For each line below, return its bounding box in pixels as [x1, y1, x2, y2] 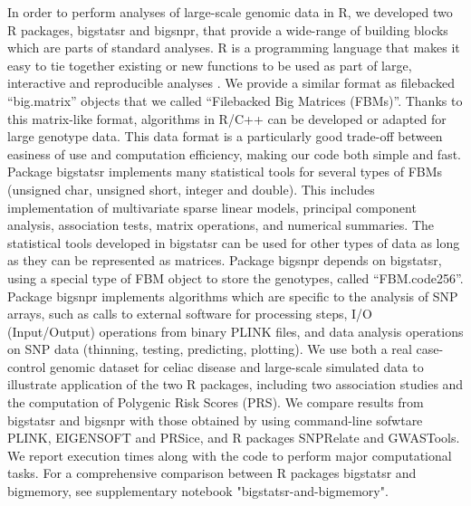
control [7, 357, 46, 376]
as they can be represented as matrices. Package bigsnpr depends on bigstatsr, [7, 251, 442, 270]
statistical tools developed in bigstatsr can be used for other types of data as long [7, 233, 460, 252]
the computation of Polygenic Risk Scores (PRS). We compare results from [7, 393, 424, 412]
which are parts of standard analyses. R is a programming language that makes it [7, 38, 460, 57]
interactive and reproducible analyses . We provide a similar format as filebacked [7, 73, 456, 92]
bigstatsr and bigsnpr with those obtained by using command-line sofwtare [7, 410, 423, 429]
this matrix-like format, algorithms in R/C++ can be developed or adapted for [7, 109, 447, 128]
